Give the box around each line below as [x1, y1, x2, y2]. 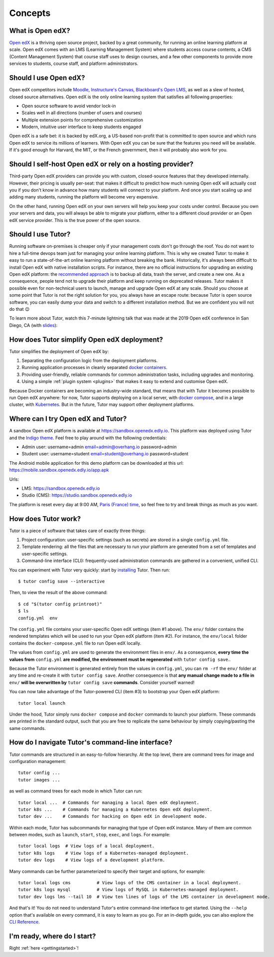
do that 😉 [9, 306, 30, 312]
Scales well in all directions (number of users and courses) [21, 110, 142, 116]
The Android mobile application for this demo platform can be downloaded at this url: [9, 460, 184, 466]
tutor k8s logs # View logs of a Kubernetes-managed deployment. [18, 850, 189, 856]
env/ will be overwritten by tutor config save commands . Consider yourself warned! [9, 679, 195, 685]
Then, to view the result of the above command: [9, 589, 108, 595]
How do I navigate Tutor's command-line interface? [9, 738, 173, 747]
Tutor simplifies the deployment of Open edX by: [9, 348, 109, 354]
